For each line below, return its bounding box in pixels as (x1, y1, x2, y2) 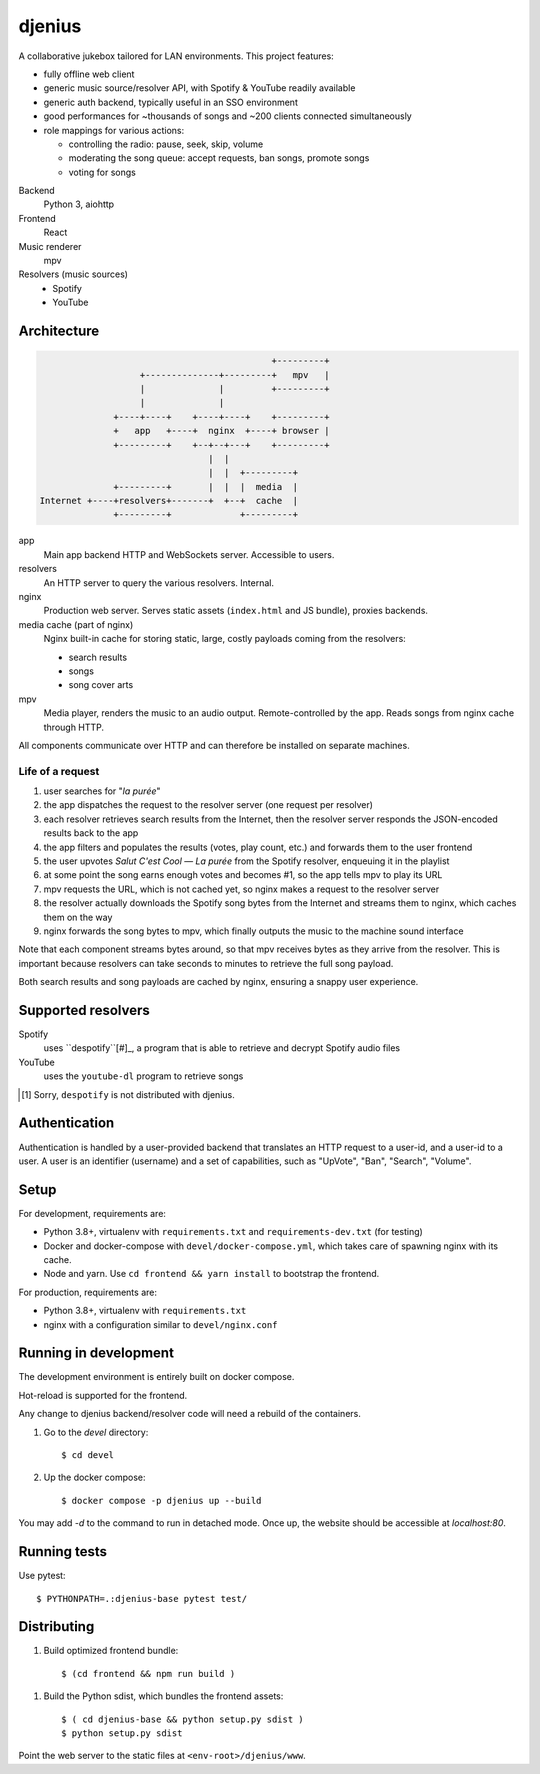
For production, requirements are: (18, 1286, 157, 1298)
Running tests (18, 1543, 108, 1560)
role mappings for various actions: (43, 124, 185, 136)
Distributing (18, 1618, 95, 1635)
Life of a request (18, 764, 100, 778)
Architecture (18, 323, 100, 339)
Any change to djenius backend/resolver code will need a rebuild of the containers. (18, 1408, 362, 1420)
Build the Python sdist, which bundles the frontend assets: (43, 1690, 284, 1702)
